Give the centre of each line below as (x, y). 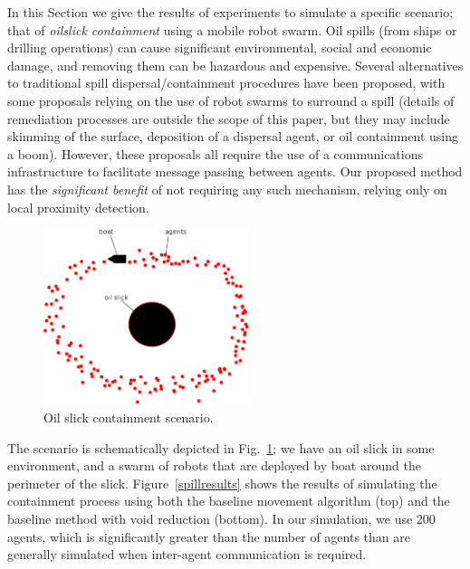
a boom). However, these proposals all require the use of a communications (216, 153)
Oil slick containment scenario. (129, 417)
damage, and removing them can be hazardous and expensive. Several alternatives (235, 65)
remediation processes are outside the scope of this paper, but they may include (229, 118)
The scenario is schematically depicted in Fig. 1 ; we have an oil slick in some (221, 447)
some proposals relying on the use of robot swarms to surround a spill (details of (231, 100)
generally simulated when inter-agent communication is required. (187, 554)
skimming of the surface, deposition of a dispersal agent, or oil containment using (233, 136)
